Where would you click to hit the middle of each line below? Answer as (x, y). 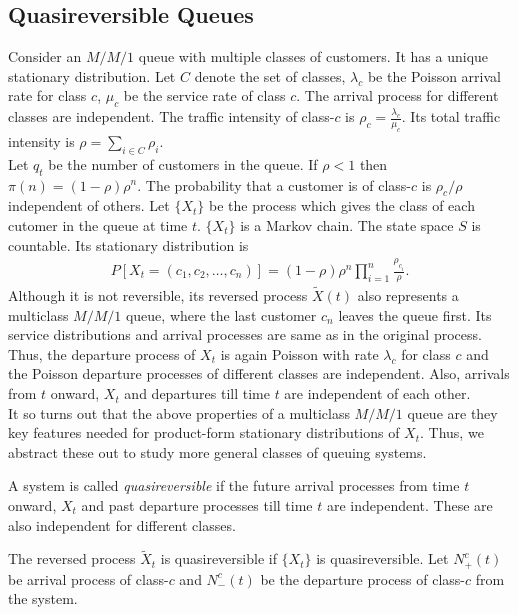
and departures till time (197, 393)
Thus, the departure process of (102, 353)
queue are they (452, 412)
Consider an (45, 56)
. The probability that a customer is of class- (274, 184)
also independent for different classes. (122, 524)
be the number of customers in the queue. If (183, 163)
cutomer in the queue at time (98, 224)
